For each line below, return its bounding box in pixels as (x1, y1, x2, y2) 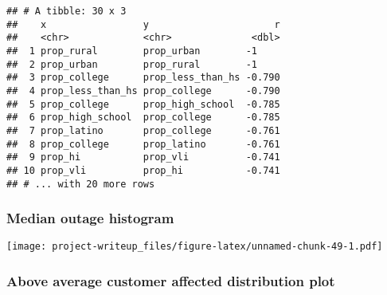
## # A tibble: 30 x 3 (6, 6, 127, 17)
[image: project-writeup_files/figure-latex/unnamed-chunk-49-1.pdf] (6, 241, 383, 253)
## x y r (6, 18, 280, 30)
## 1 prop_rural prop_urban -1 (6, 45, 257, 57)
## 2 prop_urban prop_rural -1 (6, 58, 257, 70)
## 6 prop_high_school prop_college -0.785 (6, 112, 280, 124)
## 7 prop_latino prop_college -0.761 (6, 124, 280, 136)
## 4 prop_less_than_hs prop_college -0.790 (6, 85, 280, 96)
